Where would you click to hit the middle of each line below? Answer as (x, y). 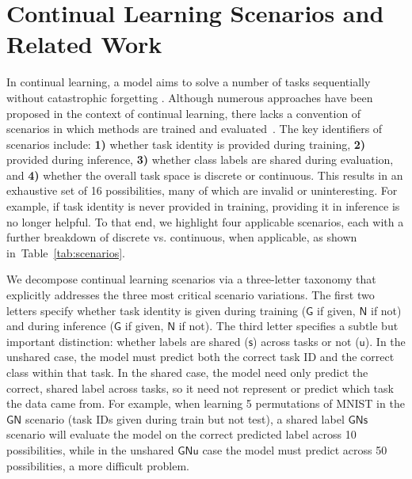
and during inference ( (60, 326)
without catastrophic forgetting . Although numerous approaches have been (190, 97)
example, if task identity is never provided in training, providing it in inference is (203, 206)
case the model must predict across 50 (295, 449)
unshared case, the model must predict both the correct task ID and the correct (200, 357)
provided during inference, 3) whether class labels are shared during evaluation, (200, 160)
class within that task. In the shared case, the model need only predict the (187, 372)
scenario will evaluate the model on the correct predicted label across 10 (181, 434)
